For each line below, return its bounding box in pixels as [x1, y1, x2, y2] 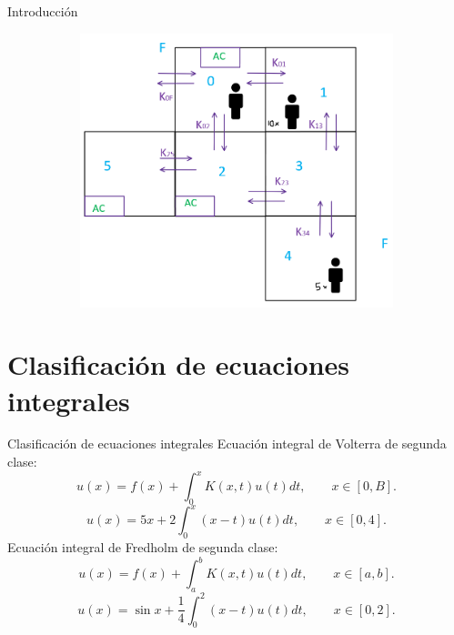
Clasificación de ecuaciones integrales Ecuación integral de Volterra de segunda [7, 434, 447, 453]
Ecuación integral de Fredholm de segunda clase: [7, 538, 278, 557]
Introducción [7, 2, 78, 20]
